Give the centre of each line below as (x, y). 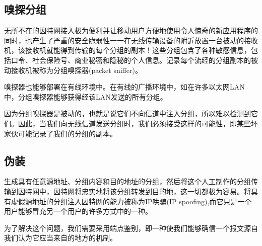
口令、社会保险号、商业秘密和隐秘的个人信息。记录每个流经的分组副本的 (131, 60)
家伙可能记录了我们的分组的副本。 (60, 133)
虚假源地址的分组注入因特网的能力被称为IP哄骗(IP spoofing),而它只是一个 (131, 201)
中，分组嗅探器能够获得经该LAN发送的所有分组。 (86, 96)
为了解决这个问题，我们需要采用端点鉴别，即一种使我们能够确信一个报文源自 (131, 228)
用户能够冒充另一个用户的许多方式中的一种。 (78, 211)
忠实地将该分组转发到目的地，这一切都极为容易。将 (166, 191)
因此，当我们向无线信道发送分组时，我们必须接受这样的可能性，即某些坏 (138, 123)
